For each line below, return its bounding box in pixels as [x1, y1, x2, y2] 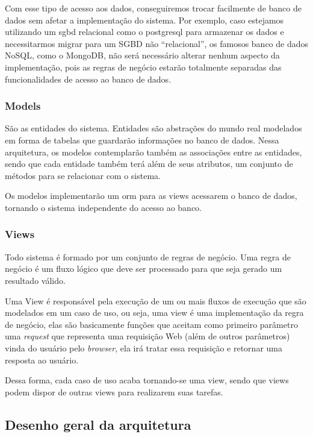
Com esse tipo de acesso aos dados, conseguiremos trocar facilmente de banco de [5, 2, 302, 14]
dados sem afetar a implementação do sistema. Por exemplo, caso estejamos [5, 13, 284, 26]
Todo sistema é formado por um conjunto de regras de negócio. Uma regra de [5, 250, 291, 263]
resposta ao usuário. [5, 353, 79, 366]
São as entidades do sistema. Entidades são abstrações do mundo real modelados [5, 122, 302, 134]
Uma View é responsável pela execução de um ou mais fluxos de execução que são [5, 294, 306, 307]
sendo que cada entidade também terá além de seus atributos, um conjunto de [5, 157, 293, 170]
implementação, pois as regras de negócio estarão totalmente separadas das [5, 60, 282, 73]
